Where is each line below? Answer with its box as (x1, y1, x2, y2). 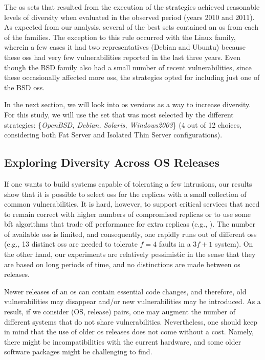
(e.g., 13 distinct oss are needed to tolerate (4, 238, 138, 249)
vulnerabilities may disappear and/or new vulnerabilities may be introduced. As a (4, 296, 261, 307)
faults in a (159, 238, 191, 249)
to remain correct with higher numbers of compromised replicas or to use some (4, 208, 251, 219)
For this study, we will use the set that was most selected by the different (4, 109, 234, 119)
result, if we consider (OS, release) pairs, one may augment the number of (4, 306, 235, 317)
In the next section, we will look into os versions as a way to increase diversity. (4, 99, 251, 110)
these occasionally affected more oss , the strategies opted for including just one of (4, 72, 260, 83)
